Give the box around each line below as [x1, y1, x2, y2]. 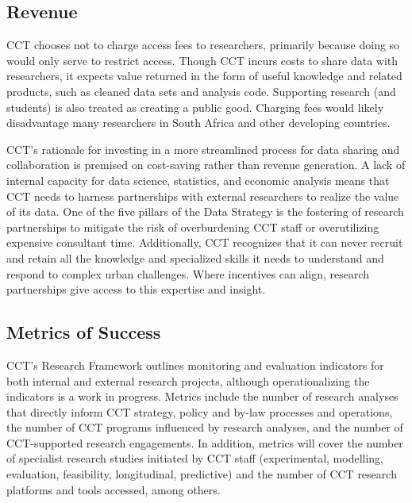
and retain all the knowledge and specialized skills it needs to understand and [6, 249, 384, 266]
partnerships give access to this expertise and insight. [6, 281, 266, 298]
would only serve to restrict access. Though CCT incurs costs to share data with [6, 52, 399, 68]
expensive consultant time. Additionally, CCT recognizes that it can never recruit [6, 234, 403, 251]
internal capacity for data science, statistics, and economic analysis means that [6, 171, 390, 188]
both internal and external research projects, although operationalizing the [6, 372, 370, 389]
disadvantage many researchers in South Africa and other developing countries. [6, 114, 391, 131]
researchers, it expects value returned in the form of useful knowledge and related [6, 67, 402, 84]
